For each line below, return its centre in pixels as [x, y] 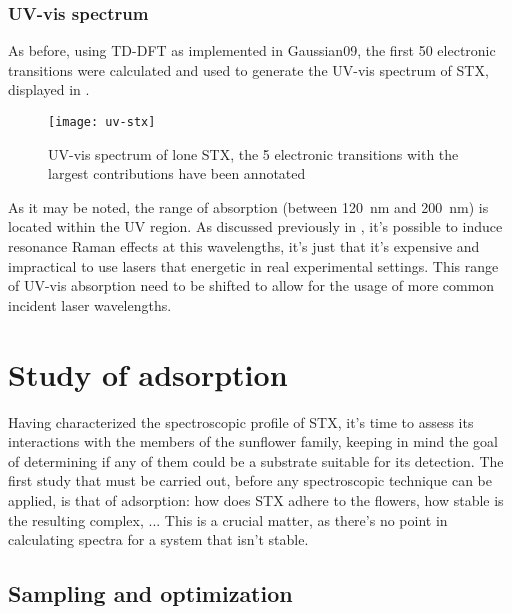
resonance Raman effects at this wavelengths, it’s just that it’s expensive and [244, 246]
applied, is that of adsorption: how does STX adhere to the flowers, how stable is [256, 499]
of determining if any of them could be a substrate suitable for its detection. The [256, 460]
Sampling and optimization [150, 593]
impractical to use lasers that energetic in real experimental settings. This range [253, 265]
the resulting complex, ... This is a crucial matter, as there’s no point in [228, 519]
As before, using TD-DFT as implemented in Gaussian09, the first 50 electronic [252, 50]
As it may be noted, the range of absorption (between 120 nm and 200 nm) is [248, 206]
